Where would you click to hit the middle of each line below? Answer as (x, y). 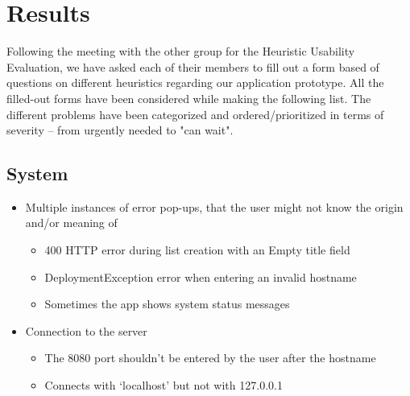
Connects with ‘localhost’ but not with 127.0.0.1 (164, 385)
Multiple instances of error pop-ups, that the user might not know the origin (214, 206)
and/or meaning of (71, 223)
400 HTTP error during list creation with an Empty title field (197, 250)
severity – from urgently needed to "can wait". (120, 130)
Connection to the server (86, 330)
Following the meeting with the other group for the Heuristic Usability (181, 51)
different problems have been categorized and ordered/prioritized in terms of (195, 114)
